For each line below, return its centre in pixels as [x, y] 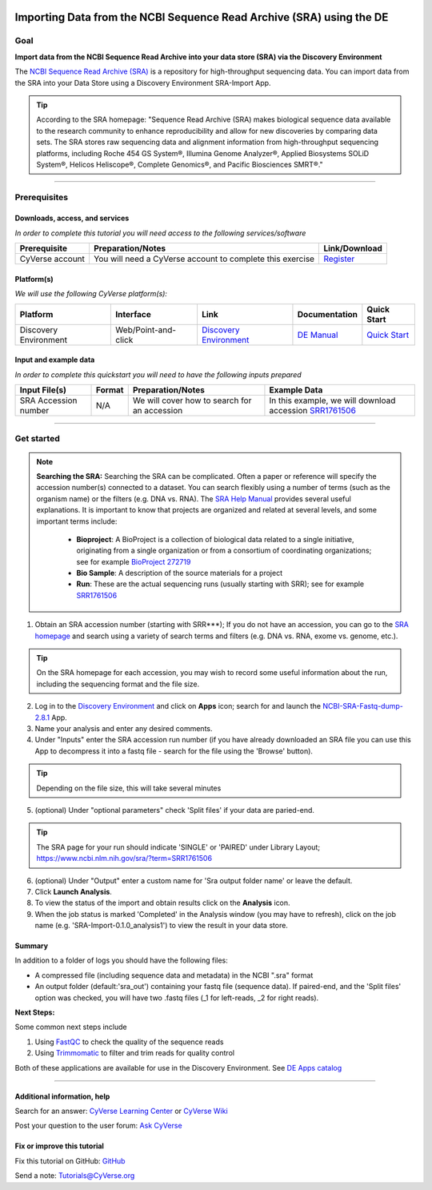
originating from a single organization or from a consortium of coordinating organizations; [224, 551]
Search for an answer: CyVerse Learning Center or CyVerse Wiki [121, 1111]
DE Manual [318, 335]
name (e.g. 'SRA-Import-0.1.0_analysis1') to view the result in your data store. [161, 926]
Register [339, 259]
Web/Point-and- [146, 330]
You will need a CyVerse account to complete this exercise [204, 259]
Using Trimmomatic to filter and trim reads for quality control [135, 1053]
